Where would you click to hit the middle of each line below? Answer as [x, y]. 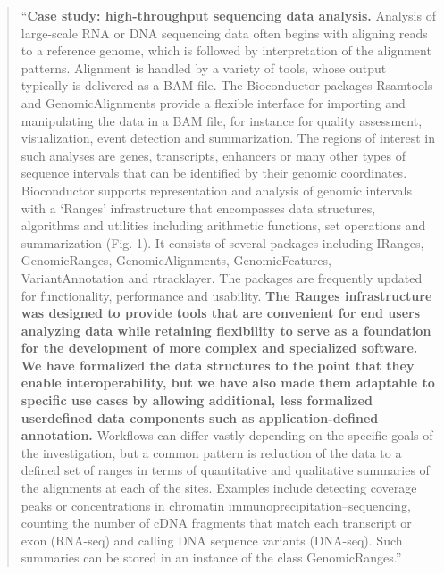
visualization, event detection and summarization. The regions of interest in [228, 138]
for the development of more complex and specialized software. [219, 348]
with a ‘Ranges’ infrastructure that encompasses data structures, [198, 208]
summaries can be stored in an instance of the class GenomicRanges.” [211, 557]
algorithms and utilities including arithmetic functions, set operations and [223, 225]
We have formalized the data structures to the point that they [218, 365]
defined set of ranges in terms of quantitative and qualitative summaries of [225, 470]
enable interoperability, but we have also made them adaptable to [228, 383]
